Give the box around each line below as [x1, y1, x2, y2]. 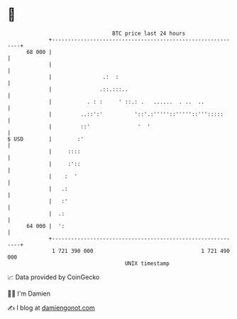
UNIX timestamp [124, 259, 170, 267]
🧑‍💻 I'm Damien [7, 289, 51, 298]
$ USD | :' [7, 135, 84, 143]
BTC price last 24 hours [112, 30, 186, 37]
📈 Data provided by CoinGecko [7, 273, 100, 281]
